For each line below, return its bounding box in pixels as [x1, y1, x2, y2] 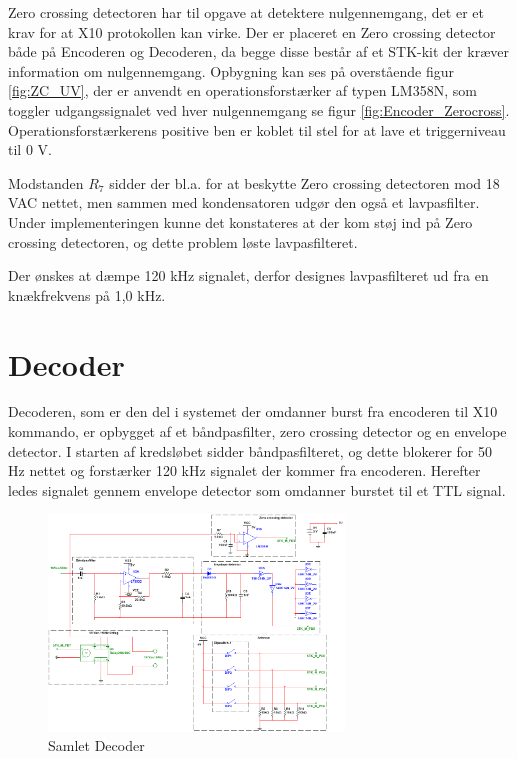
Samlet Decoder [48, 735, 145, 756]
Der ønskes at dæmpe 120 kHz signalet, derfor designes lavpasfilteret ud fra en [8, 265, 489, 286]
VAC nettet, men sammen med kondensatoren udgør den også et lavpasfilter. [8, 192, 480, 213]
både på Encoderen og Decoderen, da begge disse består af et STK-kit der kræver [8, 41, 509, 62]
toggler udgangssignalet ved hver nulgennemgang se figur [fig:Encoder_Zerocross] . [8, 99, 510, 120]
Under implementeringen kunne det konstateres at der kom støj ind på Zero [8, 211, 473, 232]
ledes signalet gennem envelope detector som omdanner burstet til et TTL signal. [8, 479, 506, 500]
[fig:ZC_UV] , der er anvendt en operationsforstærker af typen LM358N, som [8, 80, 477, 101]
